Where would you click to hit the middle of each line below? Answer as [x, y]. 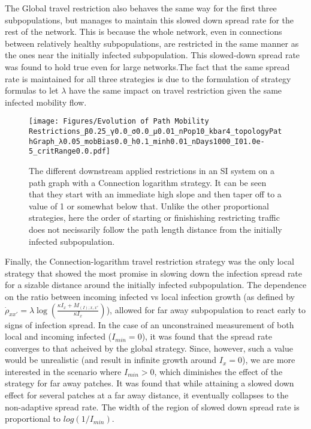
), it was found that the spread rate [207, 336]
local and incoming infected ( [58, 336]
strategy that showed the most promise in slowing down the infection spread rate [154, 273]
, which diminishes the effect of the [218, 371]
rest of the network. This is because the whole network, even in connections [144, 31]
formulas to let [32, 90]
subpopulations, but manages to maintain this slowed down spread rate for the [150, 19]
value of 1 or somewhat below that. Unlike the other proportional [149, 205]
